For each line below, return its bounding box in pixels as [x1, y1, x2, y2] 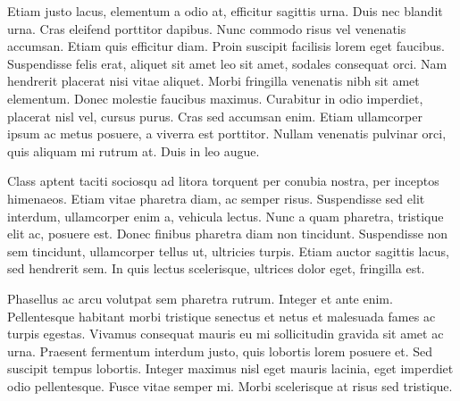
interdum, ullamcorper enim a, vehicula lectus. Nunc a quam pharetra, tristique [7, 206, 444, 225]
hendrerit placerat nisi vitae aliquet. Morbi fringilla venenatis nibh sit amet [7, 71, 420, 90]
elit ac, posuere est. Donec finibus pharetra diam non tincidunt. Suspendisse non [7, 224, 448, 243]
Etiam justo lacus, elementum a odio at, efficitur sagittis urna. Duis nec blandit [7, 2, 443, 20]
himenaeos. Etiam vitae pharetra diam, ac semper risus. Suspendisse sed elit [7, 188, 425, 207]
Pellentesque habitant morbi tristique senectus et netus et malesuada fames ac [7, 306, 436, 325]
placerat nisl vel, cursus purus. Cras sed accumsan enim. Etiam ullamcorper [7, 106, 422, 125]
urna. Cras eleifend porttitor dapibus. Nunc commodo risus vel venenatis [7, 19, 406, 38]
